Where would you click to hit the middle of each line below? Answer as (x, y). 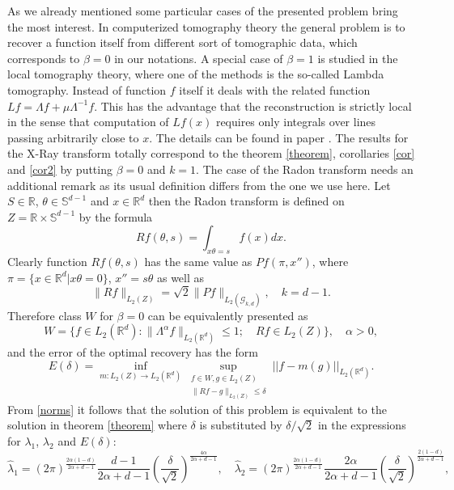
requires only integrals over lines (296, 122)
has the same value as (198, 262)
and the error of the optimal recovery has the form (133, 352)
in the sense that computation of (88, 122)
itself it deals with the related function (275, 89)
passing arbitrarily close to (73, 137)
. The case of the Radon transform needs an (305, 169)
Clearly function (47, 262)
